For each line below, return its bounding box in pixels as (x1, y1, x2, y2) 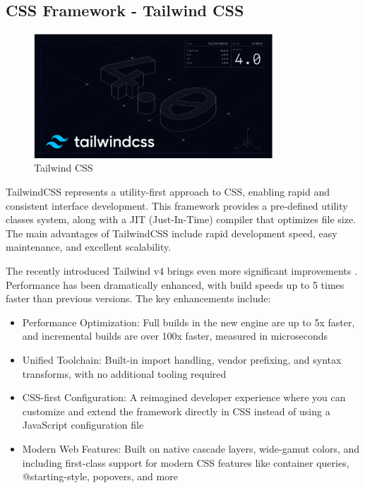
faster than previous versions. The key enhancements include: (6, 291, 271, 306)
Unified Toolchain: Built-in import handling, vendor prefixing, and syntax (22, 352, 342, 367)
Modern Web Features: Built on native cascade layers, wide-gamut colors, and (22, 441, 360, 456)
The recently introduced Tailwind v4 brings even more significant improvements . (6, 263, 357, 278)
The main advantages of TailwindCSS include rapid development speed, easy (6, 225, 337, 240)
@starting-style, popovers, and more (22, 469, 178, 484)
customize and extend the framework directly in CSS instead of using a (22, 403, 330, 418)
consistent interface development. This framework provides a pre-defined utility (6, 198, 348, 213)
